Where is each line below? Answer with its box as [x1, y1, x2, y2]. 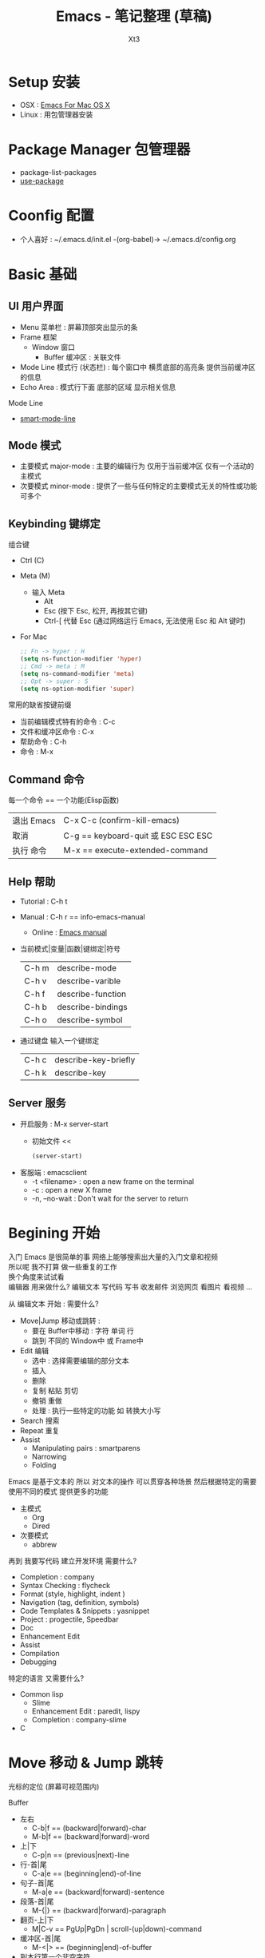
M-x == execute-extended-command [63, 844, 208, 856]
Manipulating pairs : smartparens [31, 1443, 141, 1452]
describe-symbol [57, 1015, 123, 1026]
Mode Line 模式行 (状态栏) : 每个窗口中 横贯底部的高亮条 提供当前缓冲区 [19, 362, 256, 371]
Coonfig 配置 [8, 206, 94, 224]
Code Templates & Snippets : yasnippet [19, 1606, 150, 1615]
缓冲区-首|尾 [19, 1933, 61, 1943]
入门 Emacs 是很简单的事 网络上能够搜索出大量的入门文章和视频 [8, 1252, 218, 1261]
